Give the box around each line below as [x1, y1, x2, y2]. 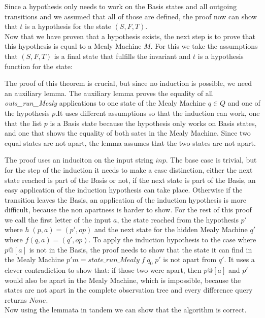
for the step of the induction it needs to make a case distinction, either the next [5, 164, 253, 175]
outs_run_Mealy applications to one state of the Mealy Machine [5, 98, 206, 108]
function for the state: [5, 60, 73, 71]
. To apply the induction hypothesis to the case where [88, 234, 256, 245]
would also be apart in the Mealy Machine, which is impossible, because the [5, 274, 241, 285]
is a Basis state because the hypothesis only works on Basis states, [50, 117, 257, 128]
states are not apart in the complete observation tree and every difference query [5, 284, 253, 295]
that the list [5, 117, 42, 128]
